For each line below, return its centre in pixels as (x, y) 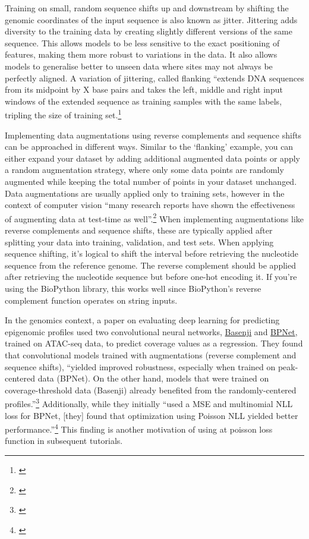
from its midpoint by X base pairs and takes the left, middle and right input (144, 89)
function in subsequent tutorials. (64, 441)
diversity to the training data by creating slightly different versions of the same (149, 31)
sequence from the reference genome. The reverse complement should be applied (150, 265)
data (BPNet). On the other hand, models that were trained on (153, 378)
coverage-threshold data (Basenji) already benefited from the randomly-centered (151, 390)
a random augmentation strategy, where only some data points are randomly (144, 170)
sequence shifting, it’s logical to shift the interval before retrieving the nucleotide (152, 253)
